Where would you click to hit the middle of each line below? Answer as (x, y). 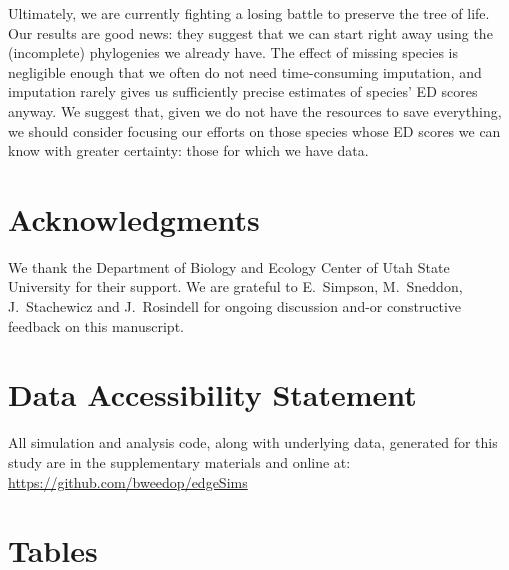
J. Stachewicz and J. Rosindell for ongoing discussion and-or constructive (234, 306)
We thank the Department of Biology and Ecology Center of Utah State (229, 266)
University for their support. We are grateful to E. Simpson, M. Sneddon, (235, 286)
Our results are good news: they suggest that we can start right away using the (250, 32)
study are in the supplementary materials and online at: (179, 461)
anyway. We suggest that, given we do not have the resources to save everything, (255, 110)
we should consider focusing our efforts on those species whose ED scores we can (254, 130)
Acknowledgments (134, 218)
